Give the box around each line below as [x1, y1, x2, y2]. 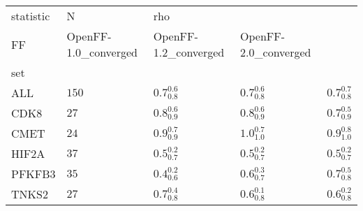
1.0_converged [66, 44, 138, 60]
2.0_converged [240, 44, 311, 60]
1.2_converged [153, 44, 225, 60]
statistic [11, 8, 50, 24]
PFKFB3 [11, 166, 56, 182]
